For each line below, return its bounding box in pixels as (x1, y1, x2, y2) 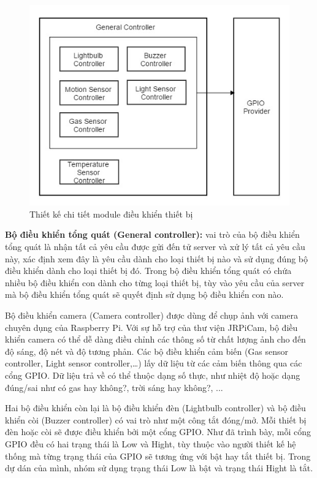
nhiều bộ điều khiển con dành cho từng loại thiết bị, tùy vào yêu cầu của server (5, 276, 305, 289)
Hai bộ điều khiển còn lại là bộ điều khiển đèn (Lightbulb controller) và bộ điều (5, 401, 306, 414)
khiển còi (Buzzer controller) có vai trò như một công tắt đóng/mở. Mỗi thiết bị (5, 413, 307, 426)
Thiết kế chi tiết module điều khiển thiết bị (29, 207, 193, 220)
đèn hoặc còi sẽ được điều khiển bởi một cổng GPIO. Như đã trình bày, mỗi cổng (5, 425, 311, 438)
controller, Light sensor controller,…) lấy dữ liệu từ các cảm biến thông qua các (5, 357, 302, 370)
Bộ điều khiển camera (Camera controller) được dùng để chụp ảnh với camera (5, 309, 298, 322)
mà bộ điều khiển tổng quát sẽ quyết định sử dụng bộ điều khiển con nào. (5, 288, 284, 301)
